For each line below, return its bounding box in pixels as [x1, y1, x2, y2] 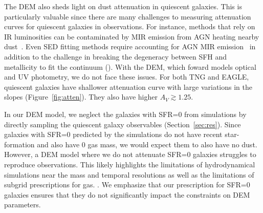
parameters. [4, 199, 41, 210]
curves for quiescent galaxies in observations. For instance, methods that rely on [4, 21, 255, 32]
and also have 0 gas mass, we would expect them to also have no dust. [37, 139, 257, 149]
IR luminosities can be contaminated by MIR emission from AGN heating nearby [4, 31, 259, 42]
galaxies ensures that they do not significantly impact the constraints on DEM [4, 189, 250, 200]
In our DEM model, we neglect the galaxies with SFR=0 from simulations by [4, 108, 247, 119]
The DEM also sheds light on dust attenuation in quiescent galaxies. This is [4, 1, 242, 11]
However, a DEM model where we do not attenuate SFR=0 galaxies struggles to [4, 149, 256, 160]
